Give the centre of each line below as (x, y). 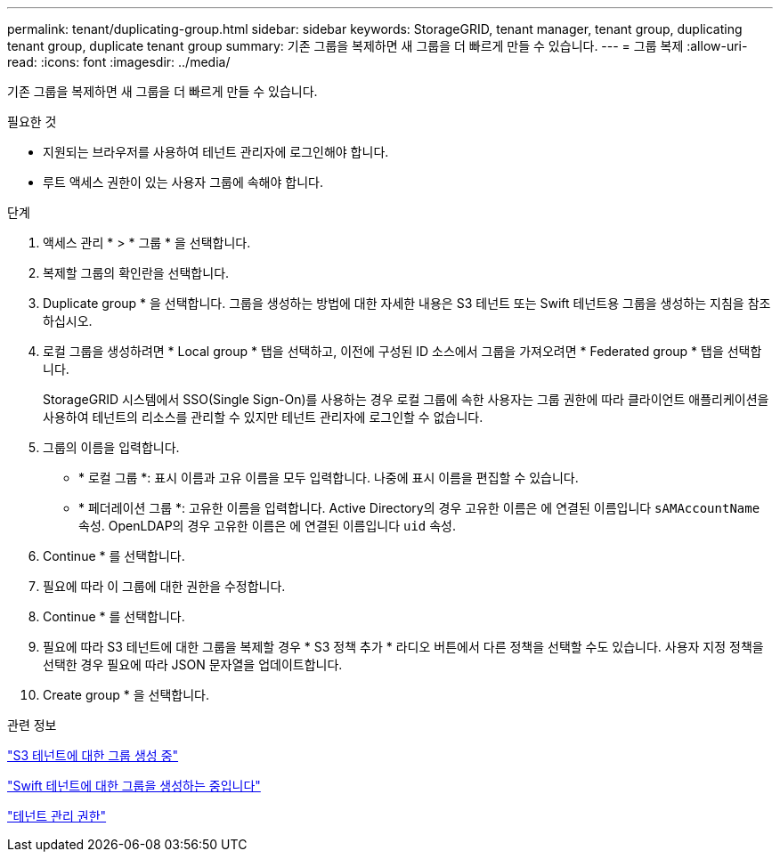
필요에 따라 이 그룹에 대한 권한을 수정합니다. (164, 586)
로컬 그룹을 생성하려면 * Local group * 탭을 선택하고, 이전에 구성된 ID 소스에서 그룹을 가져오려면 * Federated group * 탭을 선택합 (402, 351)
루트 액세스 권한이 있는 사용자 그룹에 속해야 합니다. (183, 182)
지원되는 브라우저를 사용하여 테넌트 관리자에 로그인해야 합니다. (216, 152)
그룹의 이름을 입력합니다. (111, 447)
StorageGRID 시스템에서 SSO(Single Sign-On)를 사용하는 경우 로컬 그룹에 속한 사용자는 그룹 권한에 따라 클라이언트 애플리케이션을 (406, 399)
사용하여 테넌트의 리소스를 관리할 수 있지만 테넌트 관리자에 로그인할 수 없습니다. (263, 417)
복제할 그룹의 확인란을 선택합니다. (136, 273)
